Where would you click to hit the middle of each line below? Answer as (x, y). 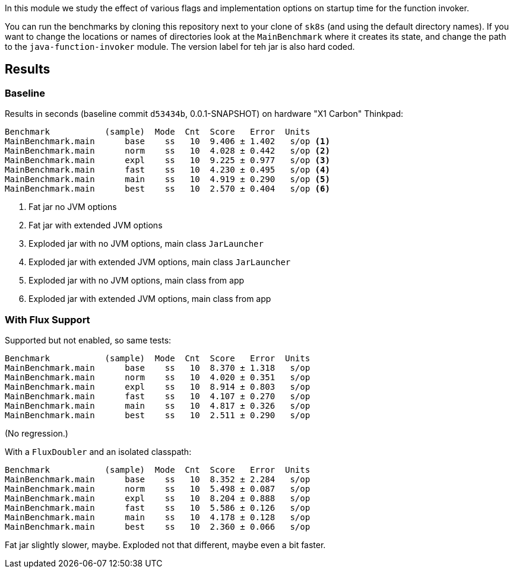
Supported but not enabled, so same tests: (88, 340)
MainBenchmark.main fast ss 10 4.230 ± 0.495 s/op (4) (167, 170)
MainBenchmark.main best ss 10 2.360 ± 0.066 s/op (158, 526)
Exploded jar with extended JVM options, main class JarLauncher (160, 262)
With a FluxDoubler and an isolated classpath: (98, 451)
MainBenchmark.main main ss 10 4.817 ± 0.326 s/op (158, 405)
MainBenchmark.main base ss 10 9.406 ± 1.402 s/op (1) (167, 141)
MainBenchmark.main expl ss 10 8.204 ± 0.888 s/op (158, 498)
